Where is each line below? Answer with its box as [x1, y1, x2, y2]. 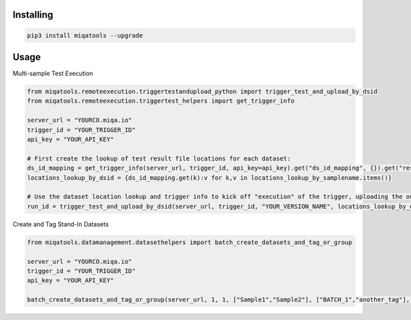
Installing [12, 9, 54, 21]
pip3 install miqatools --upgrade [27, 31, 143, 39]
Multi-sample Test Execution [12, 69, 94, 78]
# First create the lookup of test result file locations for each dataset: [27, 155, 291, 162]
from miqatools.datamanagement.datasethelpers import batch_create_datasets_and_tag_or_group [27, 238, 353, 246]
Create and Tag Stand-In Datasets [12, 219, 109, 228]
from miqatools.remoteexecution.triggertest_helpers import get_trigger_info [27, 97, 295, 105]
